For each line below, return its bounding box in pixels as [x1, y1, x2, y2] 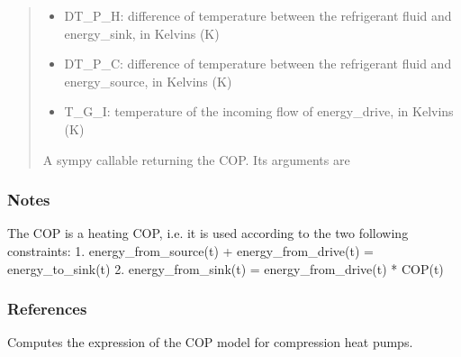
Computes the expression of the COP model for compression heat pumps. [7, 333, 413, 352]
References [7, 297, 87, 320]
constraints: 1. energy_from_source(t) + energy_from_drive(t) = [7, 241, 374, 260]
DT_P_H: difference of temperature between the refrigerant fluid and [64, 6, 452, 24]
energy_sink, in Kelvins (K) [64, 23, 220, 42]
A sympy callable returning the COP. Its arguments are [42, 150, 350, 169]
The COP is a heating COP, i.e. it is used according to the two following [7, 224, 409, 243]
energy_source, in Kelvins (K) [64, 71, 232, 90]
